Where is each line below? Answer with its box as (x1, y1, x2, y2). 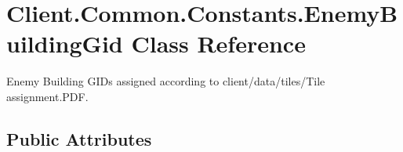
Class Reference (131, 27, 306, 60)
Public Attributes (6, 126, 152, 150)
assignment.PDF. (6, 88, 89, 104)
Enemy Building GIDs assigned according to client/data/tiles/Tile (6, 73, 325, 89)
